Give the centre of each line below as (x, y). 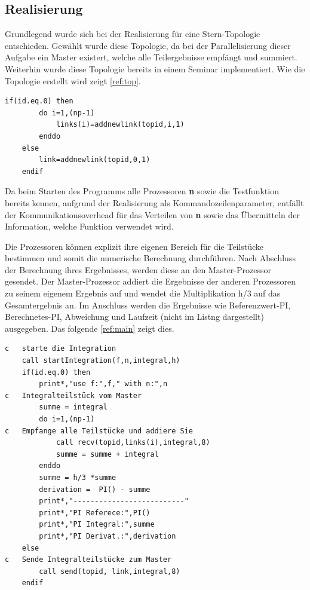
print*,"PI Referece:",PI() (95, 513)
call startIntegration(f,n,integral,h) (101, 361)
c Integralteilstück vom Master (73, 395)
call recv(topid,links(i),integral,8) (133, 443)
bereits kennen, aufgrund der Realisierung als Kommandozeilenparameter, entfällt (154, 202)
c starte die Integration (61, 349)
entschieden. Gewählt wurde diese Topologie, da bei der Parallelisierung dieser (148, 45)
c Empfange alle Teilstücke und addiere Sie (99, 431)
